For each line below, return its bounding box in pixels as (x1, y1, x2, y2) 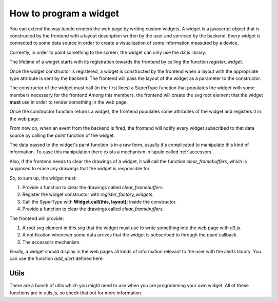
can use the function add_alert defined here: (9, 255, 104, 261)
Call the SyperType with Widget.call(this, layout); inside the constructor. (22, 198, 177, 205)
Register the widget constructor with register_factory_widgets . (22, 191, 154, 197)
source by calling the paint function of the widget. (9, 132, 115, 138)
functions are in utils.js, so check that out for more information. (9, 290, 143, 296)
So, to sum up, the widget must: (9, 175, 77, 181)
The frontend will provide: (9, 215, 64, 222)
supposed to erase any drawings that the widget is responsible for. (9, 166, 151, 172)
